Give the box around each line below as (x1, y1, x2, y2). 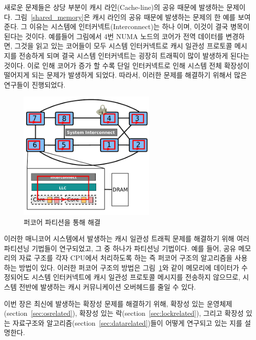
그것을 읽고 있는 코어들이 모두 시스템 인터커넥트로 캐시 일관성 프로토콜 (14, 41, 232, 51)
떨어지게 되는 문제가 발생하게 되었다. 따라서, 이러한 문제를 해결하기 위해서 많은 (4, 70, 247, 80)
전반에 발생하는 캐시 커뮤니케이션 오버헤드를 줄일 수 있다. (19, 282, 196, 292)
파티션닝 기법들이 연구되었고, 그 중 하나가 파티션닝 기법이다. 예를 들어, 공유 (4, 243, 236, 253)
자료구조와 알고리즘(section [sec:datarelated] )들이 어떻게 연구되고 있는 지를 (12, 317, 243, 328)
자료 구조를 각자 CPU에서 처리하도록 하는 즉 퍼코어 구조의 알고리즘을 (19, 253, 233, 263)
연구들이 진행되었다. (4, 79, 66, 89)
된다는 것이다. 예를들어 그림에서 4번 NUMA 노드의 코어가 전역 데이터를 (4, 31, 223, 41)
